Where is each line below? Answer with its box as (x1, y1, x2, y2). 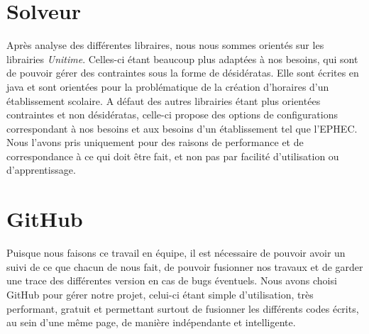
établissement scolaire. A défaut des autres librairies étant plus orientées (6, 93, 321, 108)
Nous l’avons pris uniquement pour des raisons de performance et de (6, 135, 304, 150)
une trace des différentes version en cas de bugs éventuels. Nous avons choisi (6, 273, 337, 288)
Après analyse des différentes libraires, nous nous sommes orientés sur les (6, 38, 324, 52)
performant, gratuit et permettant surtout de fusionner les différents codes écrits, (6, 301, 359, 316)
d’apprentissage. (6, 162, 76, 177)
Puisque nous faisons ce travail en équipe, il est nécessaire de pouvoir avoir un (6, 245, 346, 260)
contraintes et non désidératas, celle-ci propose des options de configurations (6, 107, 338, 122)
